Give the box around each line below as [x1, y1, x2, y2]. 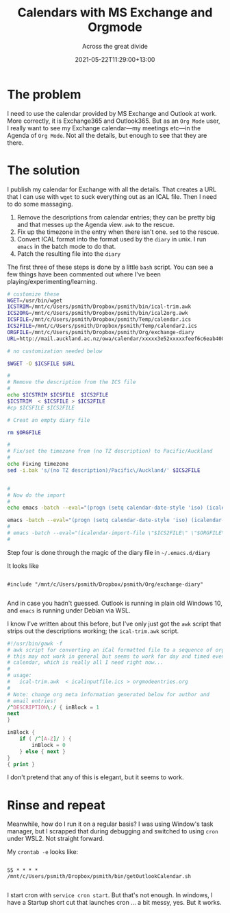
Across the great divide [81, 42, 149, 50]
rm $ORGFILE [7, 429, 41, 436]
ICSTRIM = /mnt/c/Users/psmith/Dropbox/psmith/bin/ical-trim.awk [7, 303, 192, 310]
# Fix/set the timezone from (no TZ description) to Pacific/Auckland [7, 448, 213, 455]
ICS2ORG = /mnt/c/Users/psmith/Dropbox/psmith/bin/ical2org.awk [7, 310, 188, 317]
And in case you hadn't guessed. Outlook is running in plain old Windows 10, [7, 599, 222, 607]
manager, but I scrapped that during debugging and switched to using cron [7, 827, 218, 835]
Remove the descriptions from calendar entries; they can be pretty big [16, 213, 216, 221]
